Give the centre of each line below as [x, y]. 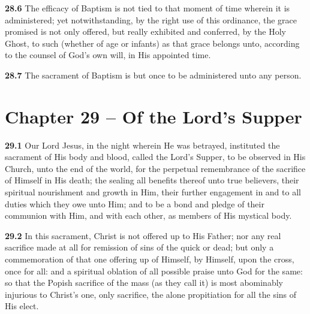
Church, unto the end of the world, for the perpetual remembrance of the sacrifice [155, 168]
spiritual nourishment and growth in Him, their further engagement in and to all [153, 192]
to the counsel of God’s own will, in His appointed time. [108, 55]
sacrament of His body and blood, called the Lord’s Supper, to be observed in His [155, 157]
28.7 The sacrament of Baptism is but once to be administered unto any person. [153, 75]
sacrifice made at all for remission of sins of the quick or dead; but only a [139, 247]
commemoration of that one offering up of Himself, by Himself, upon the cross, [150, 259]
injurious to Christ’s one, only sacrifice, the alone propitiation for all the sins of [151, 294]
